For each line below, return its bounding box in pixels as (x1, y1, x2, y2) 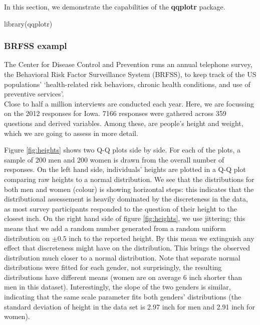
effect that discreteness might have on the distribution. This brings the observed (4, 242, 250, 253)
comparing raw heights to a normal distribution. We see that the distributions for (4, 173, 254, 184)
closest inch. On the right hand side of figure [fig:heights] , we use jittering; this (4, 213, 245, 223)
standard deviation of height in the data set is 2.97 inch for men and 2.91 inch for (4, 301, 255, 311)
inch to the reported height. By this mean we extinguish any (69, 232, 254, 243)
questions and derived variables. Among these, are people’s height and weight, (4, 117, 243, 128)
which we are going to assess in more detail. (4, 127, 138, 138)
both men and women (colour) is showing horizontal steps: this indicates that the (4, 183, 254, 194)
